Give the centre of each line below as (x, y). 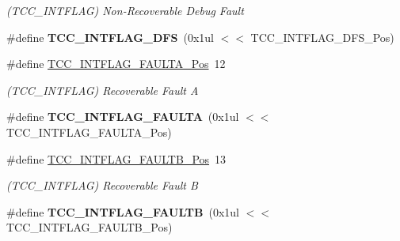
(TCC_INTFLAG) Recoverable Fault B (102, 185)
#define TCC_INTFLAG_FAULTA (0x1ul (123, 117)
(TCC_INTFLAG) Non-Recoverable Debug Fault (125, 10)
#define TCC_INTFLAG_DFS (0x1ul (110, 37)
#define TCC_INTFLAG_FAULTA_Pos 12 (116, 64)
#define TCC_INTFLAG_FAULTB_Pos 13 (116, 158)
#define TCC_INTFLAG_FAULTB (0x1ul (123, 211)
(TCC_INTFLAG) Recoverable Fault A (103, 90)
